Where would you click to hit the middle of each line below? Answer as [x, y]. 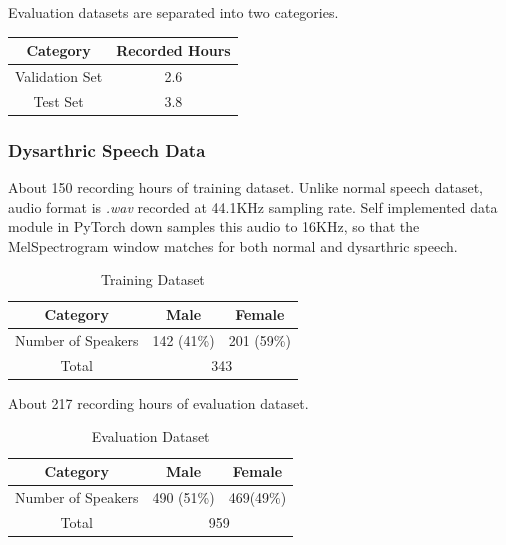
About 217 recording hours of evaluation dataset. [158, 402]
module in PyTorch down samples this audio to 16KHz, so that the [214, 226]
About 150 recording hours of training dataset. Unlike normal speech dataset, [245, 187]
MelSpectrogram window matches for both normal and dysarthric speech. [233, 245]
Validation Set [59, 75]
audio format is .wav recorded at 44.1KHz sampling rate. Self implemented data [253, 206]
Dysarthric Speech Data [107, 149]
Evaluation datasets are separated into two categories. [173, 12]
